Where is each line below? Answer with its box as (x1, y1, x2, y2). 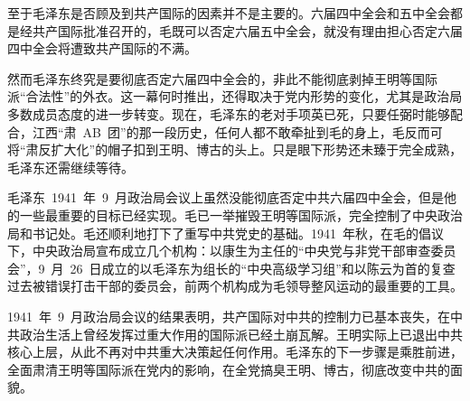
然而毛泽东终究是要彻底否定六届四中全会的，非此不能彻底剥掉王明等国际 (7, 69, 437, 88)
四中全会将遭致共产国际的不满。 (7, 39, 197, 58)
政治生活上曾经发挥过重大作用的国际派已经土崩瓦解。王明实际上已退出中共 (19, 324, 463, 343)
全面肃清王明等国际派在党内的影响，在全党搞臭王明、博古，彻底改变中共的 (7, 359, 450, 378)
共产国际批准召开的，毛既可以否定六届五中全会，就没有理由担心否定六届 (32, 21, 463, 40)
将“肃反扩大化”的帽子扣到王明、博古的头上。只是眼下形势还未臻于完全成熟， (7, 140, 463, 159)
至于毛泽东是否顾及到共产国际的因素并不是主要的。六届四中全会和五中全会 (7, 4, 450, 22)
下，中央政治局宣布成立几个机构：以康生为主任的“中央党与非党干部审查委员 (7, 241, 456, 260)
